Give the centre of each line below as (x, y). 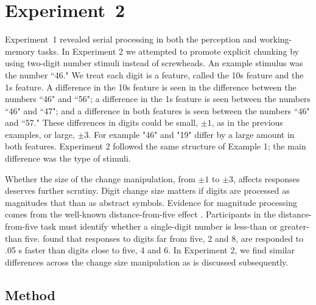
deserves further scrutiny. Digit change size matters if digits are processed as (147, 190)
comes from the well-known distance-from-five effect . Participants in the (140, 214)
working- (276, 39)
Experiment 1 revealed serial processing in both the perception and (131, 39)
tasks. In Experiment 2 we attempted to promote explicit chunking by (169, 51)
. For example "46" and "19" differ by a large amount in (191, 134)
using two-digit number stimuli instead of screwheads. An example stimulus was (154, 63)
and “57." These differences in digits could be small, (102, 122)
